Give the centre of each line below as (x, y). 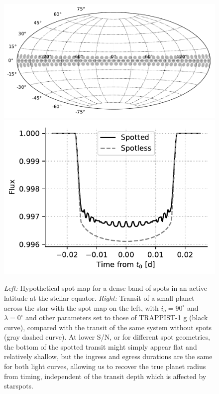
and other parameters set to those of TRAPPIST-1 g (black (117, 317)
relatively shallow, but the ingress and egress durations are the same (108, 356)
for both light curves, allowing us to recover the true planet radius (105, 366)
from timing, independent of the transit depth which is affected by (105, 376)
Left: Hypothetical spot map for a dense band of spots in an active (106, 288)
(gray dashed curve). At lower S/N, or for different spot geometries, (107, 337)
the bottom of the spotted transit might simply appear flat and (101, 346)
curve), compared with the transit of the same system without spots (108, 327)
